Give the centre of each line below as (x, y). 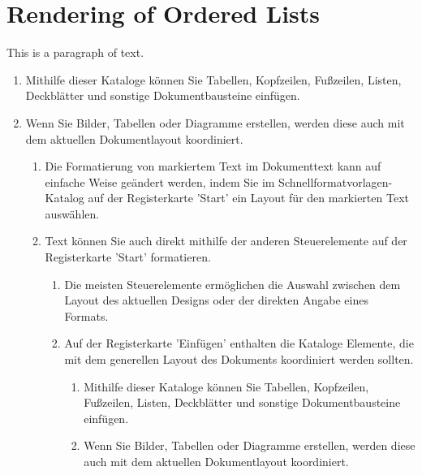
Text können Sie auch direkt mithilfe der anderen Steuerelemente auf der (226, 241)
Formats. (86, 315)
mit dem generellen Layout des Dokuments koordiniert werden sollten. (239, 359)
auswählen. (72, 213)
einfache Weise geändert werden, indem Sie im (160, 181)
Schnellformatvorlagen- (336, 181)
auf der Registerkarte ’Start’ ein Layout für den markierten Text (248, 198)
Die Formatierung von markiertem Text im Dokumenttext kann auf (213, 166)
